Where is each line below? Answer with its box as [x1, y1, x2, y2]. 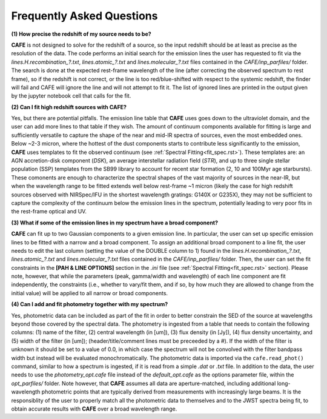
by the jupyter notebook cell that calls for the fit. [11, 92, 131, 99]
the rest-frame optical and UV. [11, 208, 87, 215]
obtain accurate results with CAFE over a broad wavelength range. [11, 405, 177, 412]
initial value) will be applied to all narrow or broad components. [11, 289, 168, 297]
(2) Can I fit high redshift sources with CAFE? [11, 103, 127, 110]
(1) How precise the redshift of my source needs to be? [11, 30, 151, 38]
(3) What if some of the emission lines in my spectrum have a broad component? [11, 219, 218, 226]
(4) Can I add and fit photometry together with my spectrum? [11, 301, 168, 308]
